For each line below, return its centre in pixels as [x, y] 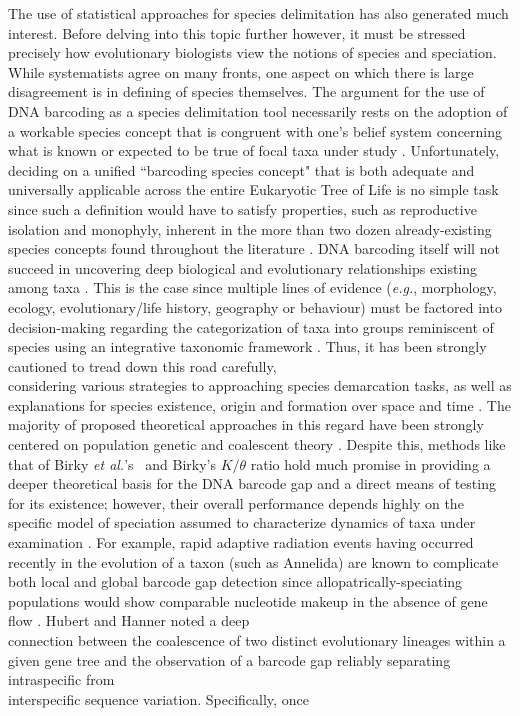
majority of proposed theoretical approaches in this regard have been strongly [246, 424]
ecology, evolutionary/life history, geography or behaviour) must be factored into [255, 306]
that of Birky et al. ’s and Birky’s [112, 463]
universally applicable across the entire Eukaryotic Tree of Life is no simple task [253, 189]
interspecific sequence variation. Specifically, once [158, 698]
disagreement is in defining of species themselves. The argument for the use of [246, 91]
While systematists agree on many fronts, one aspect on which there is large [241, 71]
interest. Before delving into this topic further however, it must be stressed [237, 32]
